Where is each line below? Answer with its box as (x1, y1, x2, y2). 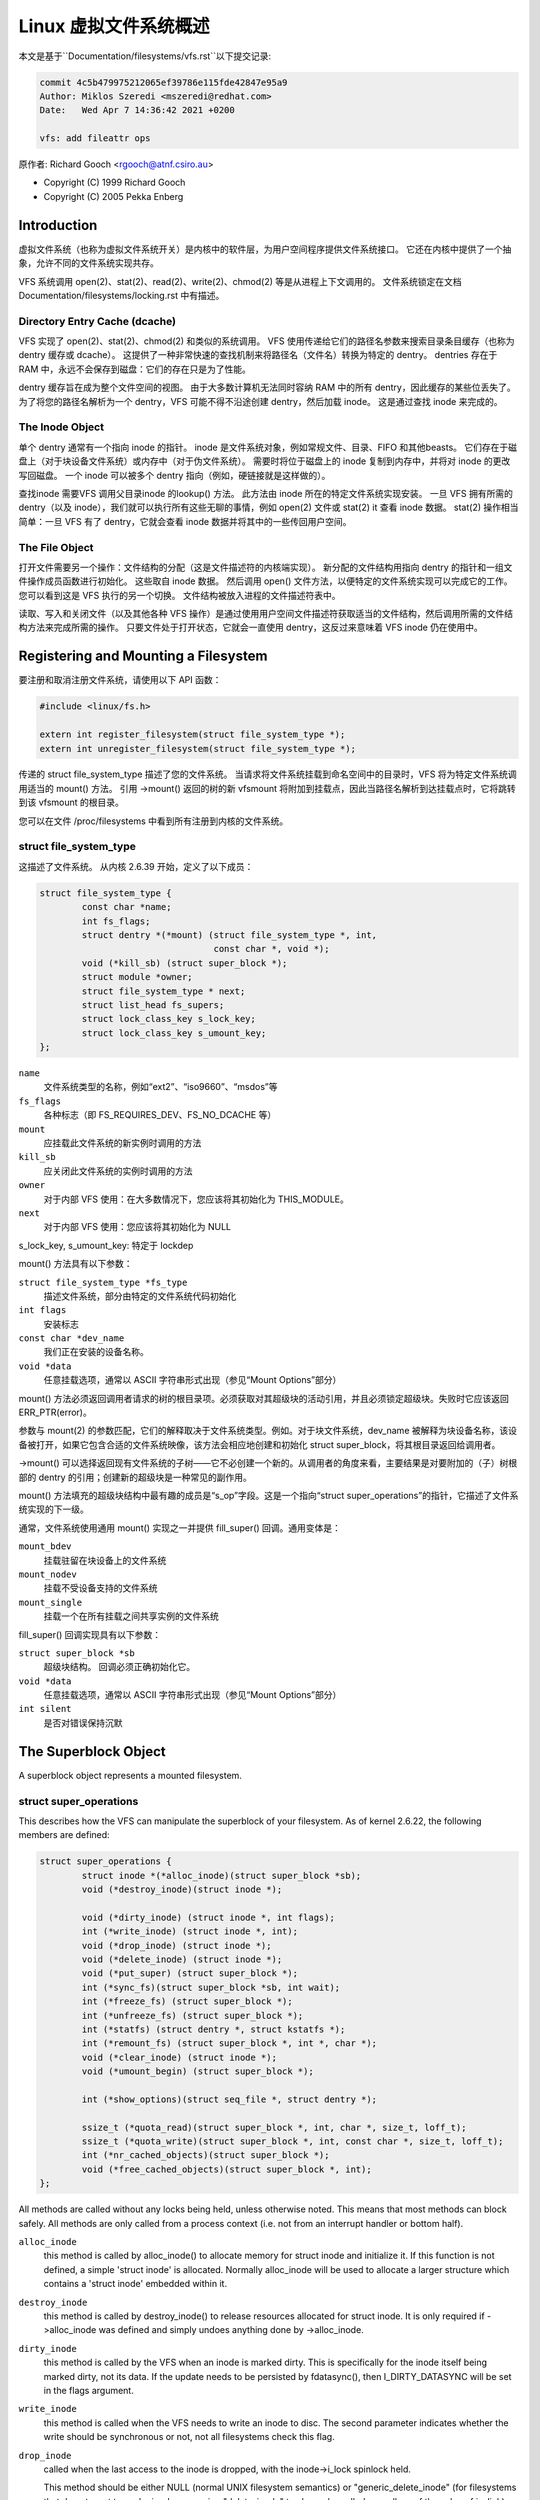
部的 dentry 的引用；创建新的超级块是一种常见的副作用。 (18, 1471, 252, 1483)
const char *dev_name (18, 1333, 125, 1344)
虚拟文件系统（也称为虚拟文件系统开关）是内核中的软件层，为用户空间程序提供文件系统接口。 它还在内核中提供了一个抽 (18, 243, 512, 255)
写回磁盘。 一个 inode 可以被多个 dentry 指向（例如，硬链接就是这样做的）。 (18, 469, 331, 481)
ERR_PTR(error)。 (18, 1406, 92, 1419)
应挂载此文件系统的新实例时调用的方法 (43, 1137, 202, 1149)
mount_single (18, 1596, 83, 1608)
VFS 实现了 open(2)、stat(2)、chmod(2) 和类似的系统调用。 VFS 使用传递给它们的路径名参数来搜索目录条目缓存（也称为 (18, 335, 515, 347)
